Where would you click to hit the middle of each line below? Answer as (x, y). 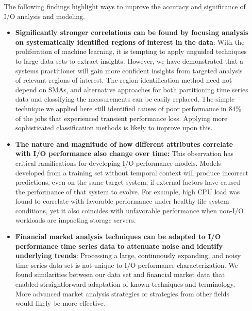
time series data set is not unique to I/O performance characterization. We (126, 265)
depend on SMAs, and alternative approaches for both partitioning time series (132, 89)
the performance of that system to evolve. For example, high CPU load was (128, 191)
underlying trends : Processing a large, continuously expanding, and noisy (128, 255)
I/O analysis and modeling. (45, 16)
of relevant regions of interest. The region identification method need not (124, 80)
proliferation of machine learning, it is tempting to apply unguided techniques (131, 51)
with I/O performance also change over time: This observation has (124, 153)
